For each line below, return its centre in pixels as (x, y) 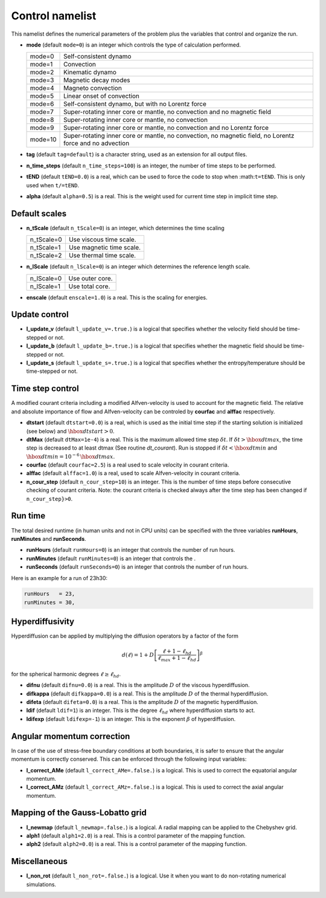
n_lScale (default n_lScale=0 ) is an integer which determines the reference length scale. (138, 266)
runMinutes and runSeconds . (49, 538)
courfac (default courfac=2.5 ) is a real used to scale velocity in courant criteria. (128, 465)
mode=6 (42, 104)
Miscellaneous (39, 861)
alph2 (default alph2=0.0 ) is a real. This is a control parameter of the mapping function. (136, 844)
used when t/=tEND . (53, 185)
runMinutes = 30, (50, 602)
